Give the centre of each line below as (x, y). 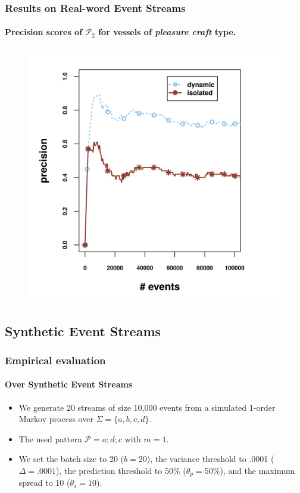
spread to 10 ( (44, 483)
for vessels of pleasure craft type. (167, 32)
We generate (41, 407)
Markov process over (56, 419)
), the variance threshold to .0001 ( (210, 459)
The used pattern (50, 438)
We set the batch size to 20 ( (71, 459)
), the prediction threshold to (109, 471)
